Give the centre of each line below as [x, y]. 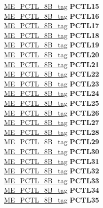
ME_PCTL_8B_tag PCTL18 [52, 35]
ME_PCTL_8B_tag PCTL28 [52, 132]
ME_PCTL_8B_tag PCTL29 [52, 142]
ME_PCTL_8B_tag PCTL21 [52, 64]
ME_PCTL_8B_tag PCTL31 [52, 161]
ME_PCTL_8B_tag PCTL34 [52, 190]
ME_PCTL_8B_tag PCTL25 [52, 103]
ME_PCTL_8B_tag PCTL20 [52, 54]
